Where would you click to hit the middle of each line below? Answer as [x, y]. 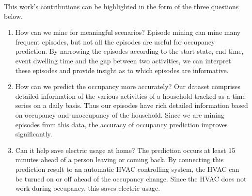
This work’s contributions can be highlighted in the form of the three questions [121, 6]
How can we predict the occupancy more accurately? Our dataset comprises [128, 86]
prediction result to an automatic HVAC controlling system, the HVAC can [127, 169]
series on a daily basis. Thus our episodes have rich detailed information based [132, 105]
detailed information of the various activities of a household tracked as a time [130, 96]
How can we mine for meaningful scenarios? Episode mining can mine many [128, 32]
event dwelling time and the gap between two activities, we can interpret [123, 60]
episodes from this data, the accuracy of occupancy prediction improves [121, 124]
